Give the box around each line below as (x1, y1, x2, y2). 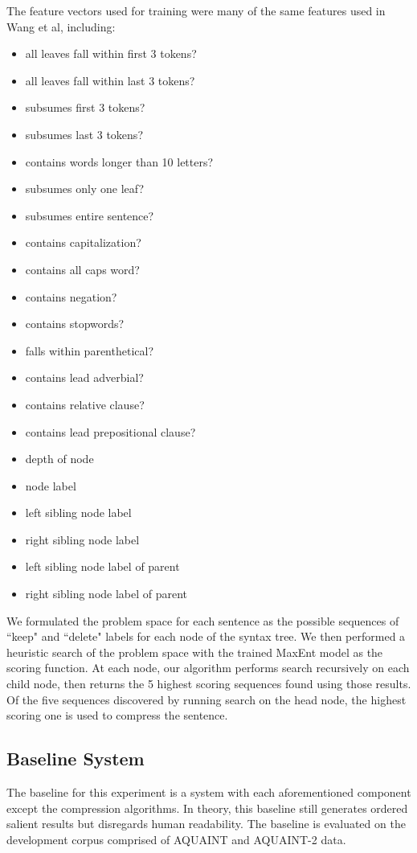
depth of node (25, 450, 94, 467)
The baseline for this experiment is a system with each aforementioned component (6, 784, 411, 801)
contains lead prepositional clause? (25, 423, 196, 440)
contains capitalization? (25, 234, 141, 251)
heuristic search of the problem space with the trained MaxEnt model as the (6, 643, 383, 660)
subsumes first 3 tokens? (25, 99, 145, 116)
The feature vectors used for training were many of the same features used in (6, 2, 386, 18)
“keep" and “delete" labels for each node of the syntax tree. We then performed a (6, 628, 406, 645)
